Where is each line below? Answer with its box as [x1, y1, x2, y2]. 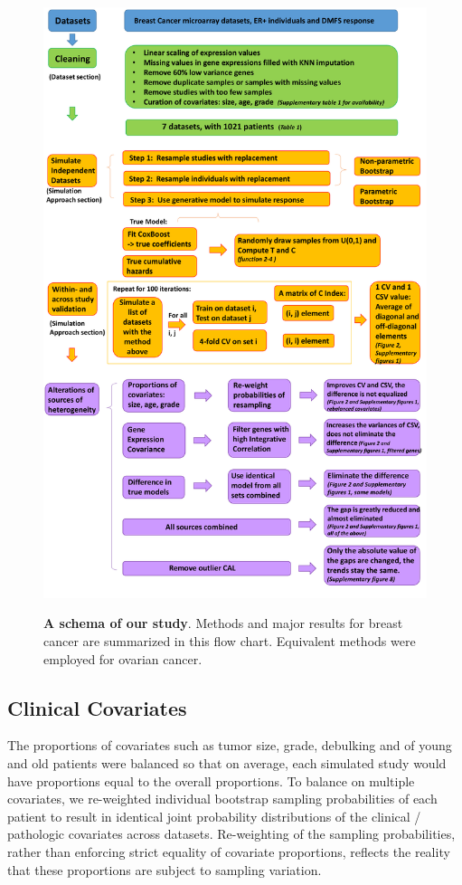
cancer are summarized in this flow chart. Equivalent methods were [43, 632, 416, 651]
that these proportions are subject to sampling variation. [7, 860, 322, 879]
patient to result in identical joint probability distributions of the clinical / [7, 806, 421, 825]
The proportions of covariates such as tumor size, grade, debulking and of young [7, 736, 452, 755]
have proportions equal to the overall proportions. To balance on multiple [7, 771, 415, 790]
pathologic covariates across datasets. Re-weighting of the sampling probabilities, [7, 824, 456, 843]
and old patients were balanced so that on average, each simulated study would [7, 754, 447, 773]
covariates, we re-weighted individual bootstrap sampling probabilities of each [7, 789, 438, 808]
